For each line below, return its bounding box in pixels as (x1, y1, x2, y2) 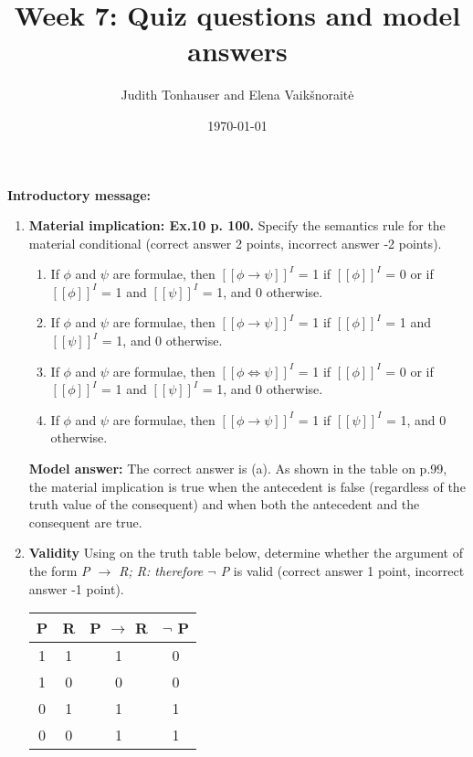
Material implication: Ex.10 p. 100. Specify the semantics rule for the (28, 216, 446, 235)
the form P (28, 561, 90, 580)
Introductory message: (7, 185, 152, 204)
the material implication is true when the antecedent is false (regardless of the (28, 476, 466, 496)
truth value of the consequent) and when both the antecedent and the (28, 495, 420, 514)
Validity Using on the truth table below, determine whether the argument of (28, 543, 463, 562)
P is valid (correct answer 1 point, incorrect (220, 561, 465, 580)
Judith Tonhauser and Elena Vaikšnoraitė (121, 85, 354, 104)
